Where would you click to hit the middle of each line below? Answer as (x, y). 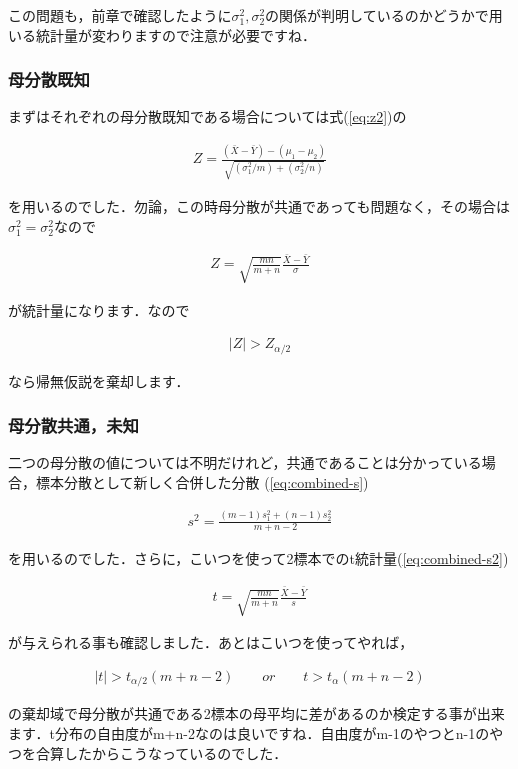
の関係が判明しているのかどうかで (377, 15)
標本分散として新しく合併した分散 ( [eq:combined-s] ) (202, 482)
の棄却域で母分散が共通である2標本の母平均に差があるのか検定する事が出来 (256, 713)
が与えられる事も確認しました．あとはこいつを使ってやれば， (211, 642)
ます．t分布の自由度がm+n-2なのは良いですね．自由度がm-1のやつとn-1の (249, 733)
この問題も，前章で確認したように (120, 15)
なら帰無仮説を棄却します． (99, 380)
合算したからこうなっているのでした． (161, 752)
